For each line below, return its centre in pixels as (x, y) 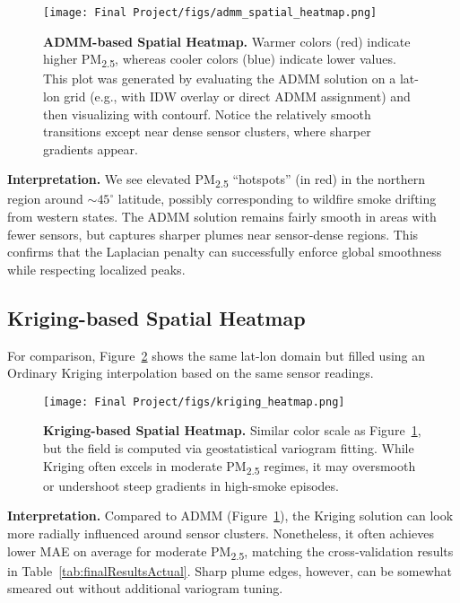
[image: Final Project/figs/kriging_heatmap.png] (194, 402)
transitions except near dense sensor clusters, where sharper (207, 131)
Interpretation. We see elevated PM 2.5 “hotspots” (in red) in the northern (217, 180)
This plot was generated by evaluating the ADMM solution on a (220, 79)
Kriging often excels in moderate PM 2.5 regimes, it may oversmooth (230, 467)
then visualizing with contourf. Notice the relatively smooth (207, 114)
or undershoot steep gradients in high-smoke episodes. (191, 485)
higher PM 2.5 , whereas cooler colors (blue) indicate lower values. (220, 60)
